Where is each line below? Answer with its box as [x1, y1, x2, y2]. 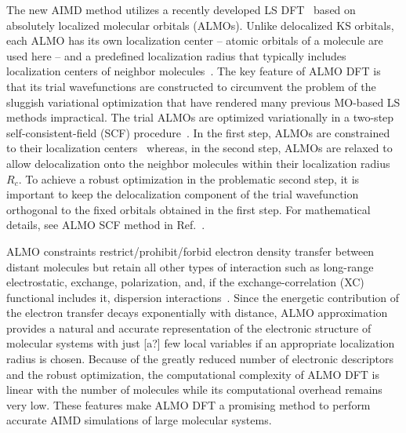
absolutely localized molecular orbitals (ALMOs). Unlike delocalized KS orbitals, [6, 16, 394, 33]
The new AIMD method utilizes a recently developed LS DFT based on [6, 2, 356, 17]
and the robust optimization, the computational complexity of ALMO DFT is [6, 366, 380, 382]
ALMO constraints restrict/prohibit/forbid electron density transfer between [6, 242, 375, 259]
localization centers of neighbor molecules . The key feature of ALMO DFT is [6, 63, 381, 79]
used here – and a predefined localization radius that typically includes [6, 47, 346, 64]
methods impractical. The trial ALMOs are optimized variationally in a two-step [6, 109, 394, 126]
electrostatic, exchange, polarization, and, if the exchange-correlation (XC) [6, 274, 364, 290]
